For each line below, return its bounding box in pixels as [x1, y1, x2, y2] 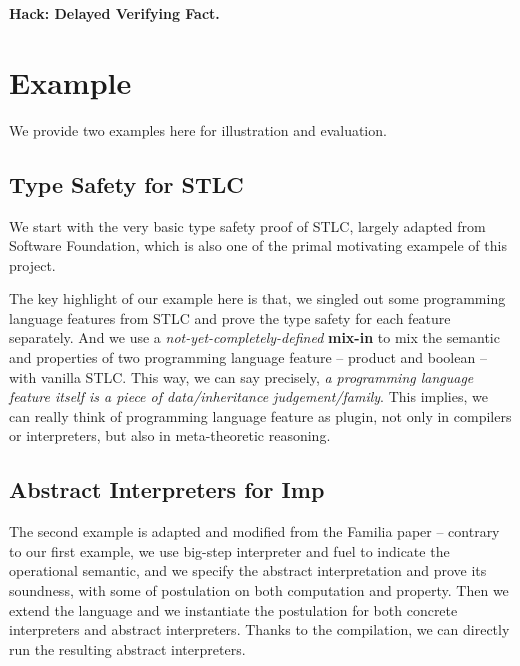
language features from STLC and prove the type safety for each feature [9, 307, 451, 328]
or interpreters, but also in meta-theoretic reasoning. [9, 425, 331, 446]
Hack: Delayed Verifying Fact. [9, 3, 220, 23]
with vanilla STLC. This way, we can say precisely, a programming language [9, 366, 474, 387]
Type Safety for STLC [9, 168, 244, 199]
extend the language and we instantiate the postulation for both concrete [9, 599, 458, 620]
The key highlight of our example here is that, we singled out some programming [9, 288, 506, 309]
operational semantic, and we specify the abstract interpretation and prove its [9, 560, 487, 581]
